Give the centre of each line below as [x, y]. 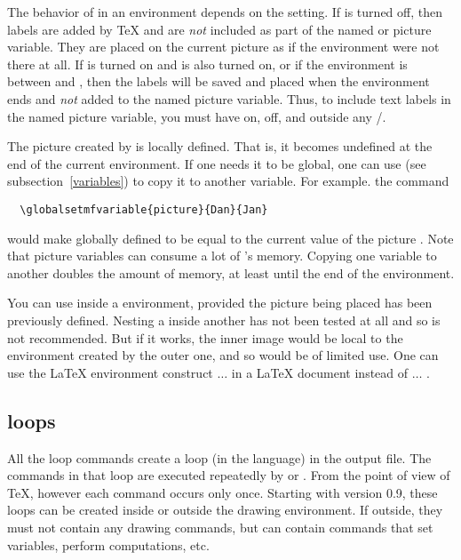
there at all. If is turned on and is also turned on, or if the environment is [207, 64]
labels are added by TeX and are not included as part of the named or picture [219, 29]
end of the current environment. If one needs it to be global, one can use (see [217, 163]
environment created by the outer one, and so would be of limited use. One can [223, 355]
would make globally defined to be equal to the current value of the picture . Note [230, 238]
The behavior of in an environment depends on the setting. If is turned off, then [225, 12]
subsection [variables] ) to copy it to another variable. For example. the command [228, 181]
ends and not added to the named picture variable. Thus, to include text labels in [229, 98]
